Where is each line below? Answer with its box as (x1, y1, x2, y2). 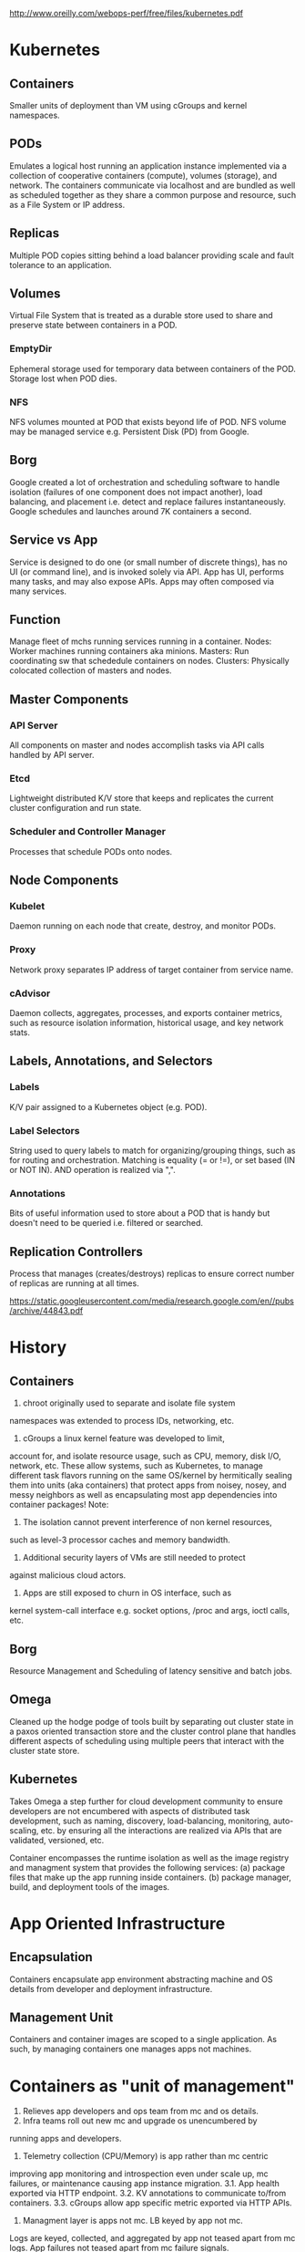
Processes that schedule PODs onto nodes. (9, 846, 173, 856)
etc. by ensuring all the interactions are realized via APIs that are (40, 1824, 282, 1836)
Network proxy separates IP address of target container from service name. (9, 964, 294, 975)
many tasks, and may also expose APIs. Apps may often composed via (9, 576, 275, 586)
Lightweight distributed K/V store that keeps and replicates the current (9, 793, 274, 804)
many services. (9, 586, 66, 597)
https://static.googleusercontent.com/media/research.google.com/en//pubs (9, 1295, 294, 1307)
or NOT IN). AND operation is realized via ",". (9, 1165, 176, 1176)
